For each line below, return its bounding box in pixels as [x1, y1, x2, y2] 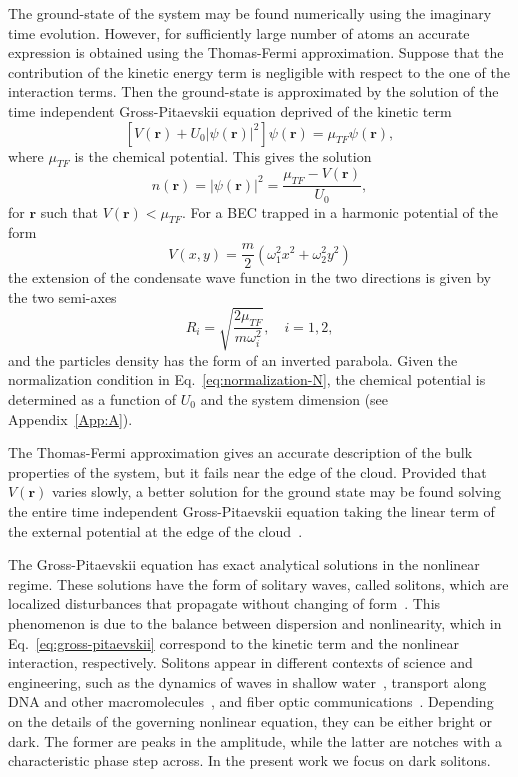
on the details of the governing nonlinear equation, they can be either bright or [8, 710, 493, 731]
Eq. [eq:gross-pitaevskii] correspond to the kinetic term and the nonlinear [8, 632, 460, 653]
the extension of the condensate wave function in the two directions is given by [8, 267, 491, 288]
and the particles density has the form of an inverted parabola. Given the [8, 349, 458, 370]
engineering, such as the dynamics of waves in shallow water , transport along [8, 671, 487, 692]
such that [40, 201, 98, 222]
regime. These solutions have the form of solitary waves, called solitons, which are [8, 573, 509, 594]
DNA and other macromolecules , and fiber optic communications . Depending [8, 691, 494, 712]
